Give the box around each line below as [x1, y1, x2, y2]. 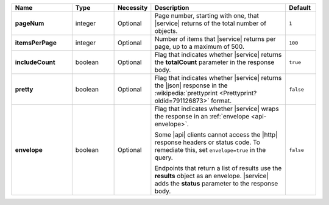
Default [288, 4, 311, 12]
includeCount [15, 58, 55, 67]
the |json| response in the [154, 81, 228, 90]
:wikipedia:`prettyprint [154, 89, 218, 97]
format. [211, 96, 232, 105]
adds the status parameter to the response [154, 179, 278, 187]
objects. [154, 27, 178, 35]
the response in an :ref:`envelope [154, 112, 250, 120]
